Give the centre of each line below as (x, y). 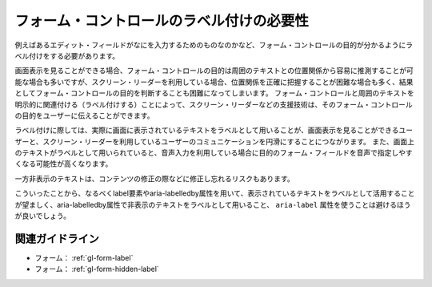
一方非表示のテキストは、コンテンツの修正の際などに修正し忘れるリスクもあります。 (155, 178)
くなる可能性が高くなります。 (64, 164)
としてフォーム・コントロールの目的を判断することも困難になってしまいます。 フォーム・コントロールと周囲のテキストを (215, 93)
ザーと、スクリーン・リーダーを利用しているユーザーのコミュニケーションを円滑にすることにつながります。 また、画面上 (215, 141)
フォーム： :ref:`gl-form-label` (84, 257)
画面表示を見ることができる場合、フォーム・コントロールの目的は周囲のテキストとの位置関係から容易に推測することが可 (214, 71)
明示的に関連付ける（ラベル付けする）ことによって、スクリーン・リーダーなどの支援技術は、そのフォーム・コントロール (214, 104)
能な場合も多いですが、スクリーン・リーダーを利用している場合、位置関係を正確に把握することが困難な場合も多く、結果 (214, 82)
